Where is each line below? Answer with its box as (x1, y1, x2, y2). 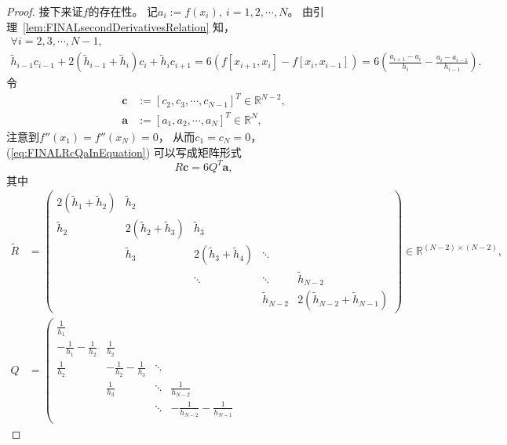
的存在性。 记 (88, 3, 159, 19)
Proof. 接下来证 (6, 3, 83, 19)
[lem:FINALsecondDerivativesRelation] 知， (23, 18, 235, 34)
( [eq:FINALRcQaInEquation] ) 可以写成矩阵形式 (6, 143, 242, 160)
